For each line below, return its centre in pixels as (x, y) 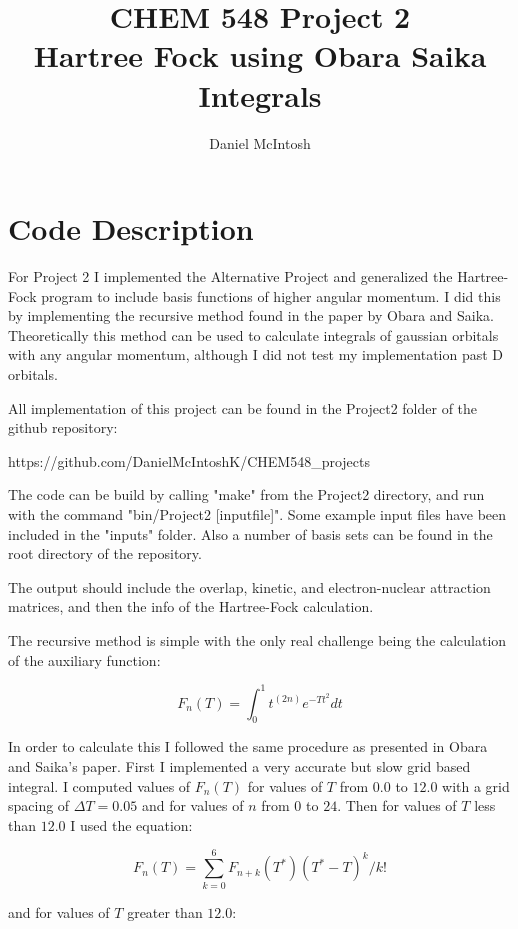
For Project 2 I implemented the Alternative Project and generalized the (230, 276)
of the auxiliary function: (84, 659)
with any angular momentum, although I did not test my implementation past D (256, 354)
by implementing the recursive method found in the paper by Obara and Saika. (251, 315)
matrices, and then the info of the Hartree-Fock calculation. (191, 606)
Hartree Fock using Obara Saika (260, 55)
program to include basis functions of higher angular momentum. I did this (271, 295)
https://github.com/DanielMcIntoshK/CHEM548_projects (189, 460)
